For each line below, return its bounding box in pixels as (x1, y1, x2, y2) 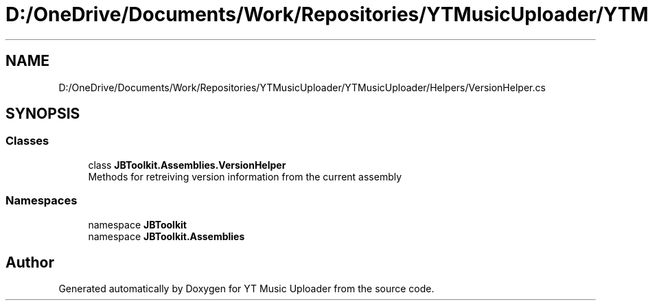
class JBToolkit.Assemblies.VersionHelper (88, 158, 286, 171)
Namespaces (5, 193, 78, 208)
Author (5, 253, 54, 271)
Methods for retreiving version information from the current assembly (88, 170, 402, 183)
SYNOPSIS (5, 105, 80, 123)
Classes (5, 134, 49, 148)
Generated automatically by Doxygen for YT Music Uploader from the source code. (58, 283, 435, 295)
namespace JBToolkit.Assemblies (88, 230, 245, 242)
